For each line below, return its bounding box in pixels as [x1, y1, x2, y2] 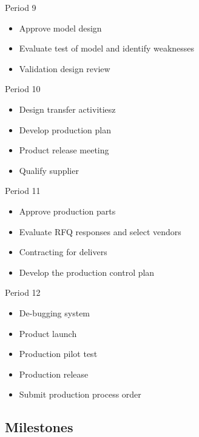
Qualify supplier [19, 164, 79, 176]
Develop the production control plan [19, 265, 155, 278]
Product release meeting [19, 144, 109, 156]
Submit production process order [19, 388, 141, 401]
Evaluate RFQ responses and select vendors [19, 225, 181, 238]
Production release [19, 367, 89, 380]
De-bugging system [19, 306, 90, 319]
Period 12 [5, 286, 41, 299]
